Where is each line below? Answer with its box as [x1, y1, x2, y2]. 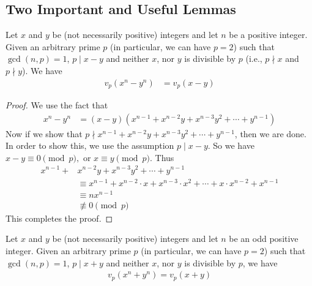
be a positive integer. [229, 28, 308, 41]
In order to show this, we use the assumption [6, 139, 174, 152]
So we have [213, 139, 254, 152]
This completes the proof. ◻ [6, 211, 113, 224]
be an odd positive [229, 232, 299, 245]
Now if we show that [6, 127, 83, 140]
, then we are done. [234, 127, 306, 140]
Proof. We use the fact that [6, 99, 108, 111]
